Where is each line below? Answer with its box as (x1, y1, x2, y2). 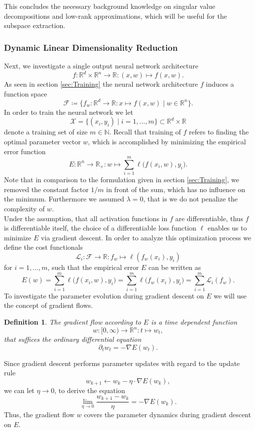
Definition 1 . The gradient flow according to (4, 316, 141, 327)
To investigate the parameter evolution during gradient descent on (4, 290, 204, 300)
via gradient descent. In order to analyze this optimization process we (40, 232, 252, 242)
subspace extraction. (4, 20, 66, 31)
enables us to (207, 223, 247, 233)
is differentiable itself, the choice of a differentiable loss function (4, 223, 197, 233)
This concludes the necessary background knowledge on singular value (4, 1, 216, 11)
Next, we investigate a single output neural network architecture (4, 61, 198, 70)
